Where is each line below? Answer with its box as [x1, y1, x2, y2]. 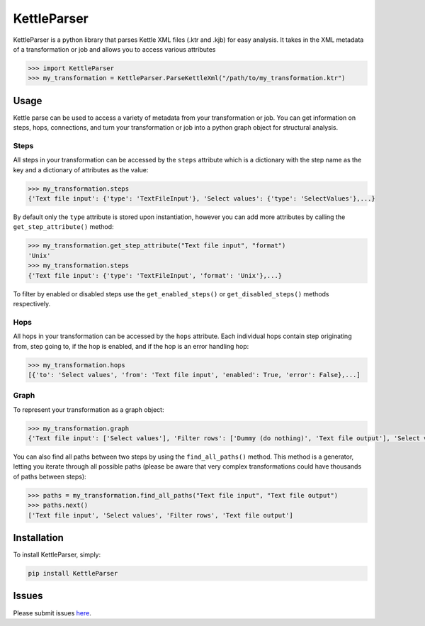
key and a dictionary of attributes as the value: [13, 165, 149, 174]
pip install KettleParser [28, 569, 118, 578]
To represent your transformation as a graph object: [13, 405, 164, 414]
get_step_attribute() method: [13, 223, 114, 231]
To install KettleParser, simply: [13, 550, 101, 559]
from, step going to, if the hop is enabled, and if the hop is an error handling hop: [13, 342, 249, 350]
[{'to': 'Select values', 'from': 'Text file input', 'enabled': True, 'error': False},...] [28, 371, 361, 379]
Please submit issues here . [13, 608, 92, 617]
